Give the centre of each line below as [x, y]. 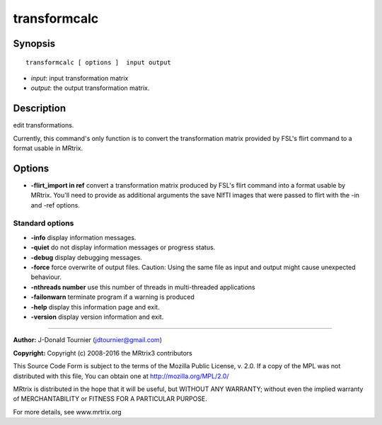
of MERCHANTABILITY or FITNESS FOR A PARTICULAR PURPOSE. [110, 399]
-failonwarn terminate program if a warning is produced [112, 297]
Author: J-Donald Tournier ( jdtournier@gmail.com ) [88, 340]
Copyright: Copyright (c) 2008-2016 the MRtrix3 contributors [103, 353]
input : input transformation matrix [80, 78]
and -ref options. [56, 205]
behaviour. [46, 277]
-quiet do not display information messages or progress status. [123, 247]
